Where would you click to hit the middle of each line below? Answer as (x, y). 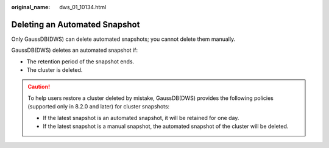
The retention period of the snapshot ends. (80, 62)
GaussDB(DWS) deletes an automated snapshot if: (75, 50)
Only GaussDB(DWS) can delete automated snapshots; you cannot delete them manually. (123, 39)
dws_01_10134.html (83, 7)
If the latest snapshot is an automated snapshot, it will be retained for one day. (141, 118)
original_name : (31, 7)
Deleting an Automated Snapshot (76, 24)
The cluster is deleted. (55, 70)
